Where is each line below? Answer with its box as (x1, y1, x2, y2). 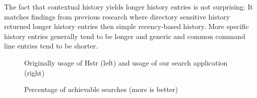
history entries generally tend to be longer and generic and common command (4, 30, 245, 41)
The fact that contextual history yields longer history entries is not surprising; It (4, 1, 253, 11)
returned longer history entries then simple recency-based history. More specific (4, 21, 249, 31)
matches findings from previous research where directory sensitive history (4, 11, 230, 21)
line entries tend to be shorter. (4, 40, 98, 51)
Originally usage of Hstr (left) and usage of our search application (24, 57, 228, 67)
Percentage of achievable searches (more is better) (24, 84, 178, 94)
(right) (24, 67, 45, 77)
